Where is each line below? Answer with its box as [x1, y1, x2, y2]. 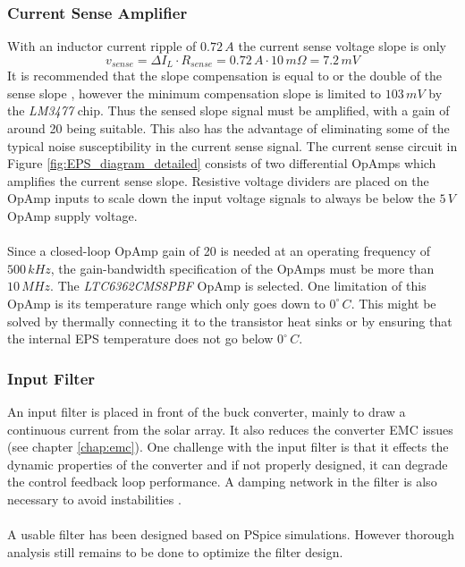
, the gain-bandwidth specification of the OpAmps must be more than [50, 258, 435, 277]
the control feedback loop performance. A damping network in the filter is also [7, 472, 437, 491]
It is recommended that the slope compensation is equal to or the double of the [7, 66, 443, 85]
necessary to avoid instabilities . [7, 489, 182, 508]
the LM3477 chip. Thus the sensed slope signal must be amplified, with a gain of [7, 101, 450, 120]
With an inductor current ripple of [7, 37, 197, 55]
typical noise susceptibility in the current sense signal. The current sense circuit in [7, 136, 458, 155]
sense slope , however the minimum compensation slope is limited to [7, 83, 382, 102]
